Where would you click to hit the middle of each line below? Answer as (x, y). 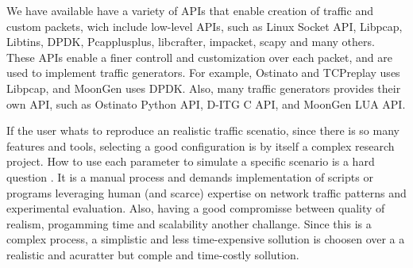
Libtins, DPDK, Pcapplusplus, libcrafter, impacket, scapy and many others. (191, 42)
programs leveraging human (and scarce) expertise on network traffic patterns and (206, 192)
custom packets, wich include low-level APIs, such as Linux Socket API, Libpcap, (205, 26)
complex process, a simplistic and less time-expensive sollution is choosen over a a (206, 239)
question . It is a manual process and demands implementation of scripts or (190, 176)
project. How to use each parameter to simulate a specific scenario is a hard (191, 161)
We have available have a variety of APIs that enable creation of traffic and (190, 10)
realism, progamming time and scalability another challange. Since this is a (189, 223)
